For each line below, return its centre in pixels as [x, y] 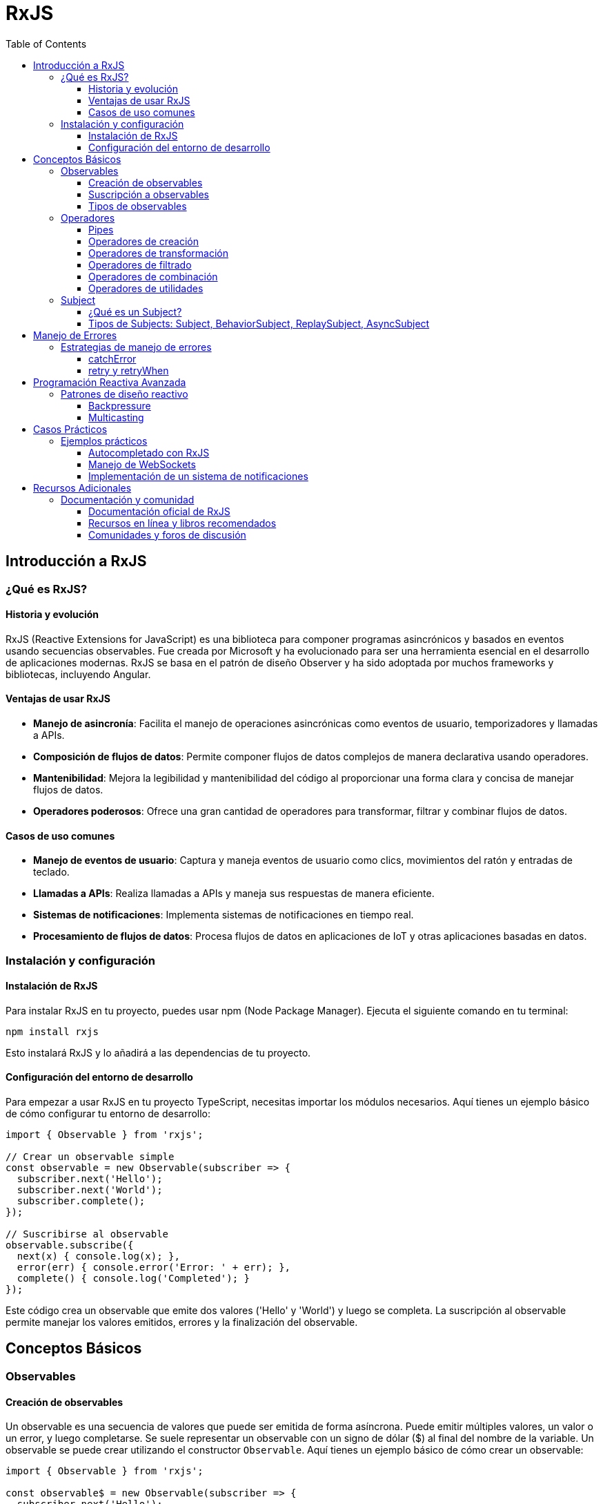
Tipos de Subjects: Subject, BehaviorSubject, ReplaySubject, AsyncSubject [259, 323]
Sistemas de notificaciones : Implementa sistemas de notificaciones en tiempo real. [224, 915]
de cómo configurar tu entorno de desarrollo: [108, 1114]
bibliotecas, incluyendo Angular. [78, 674]
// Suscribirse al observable [87, 1234]
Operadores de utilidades [146, 288]
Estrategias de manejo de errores [136, 347]
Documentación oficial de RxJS [159, 511]
